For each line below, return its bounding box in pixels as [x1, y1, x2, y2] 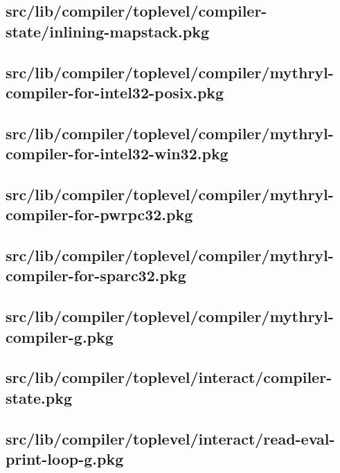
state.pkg [6, 386, 73, 408]
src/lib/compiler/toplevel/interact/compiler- [6, 366, 332, 388]
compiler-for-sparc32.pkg [6, 265, 186, 286]
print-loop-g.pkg [6, 447, 124, 469]
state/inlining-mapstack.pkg [6, 20, 210, 42]
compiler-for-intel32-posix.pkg [6, 81, 224, 102]
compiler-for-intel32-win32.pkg [6, 143, 229, 164]
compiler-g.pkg [6, 325, 114, 347]
